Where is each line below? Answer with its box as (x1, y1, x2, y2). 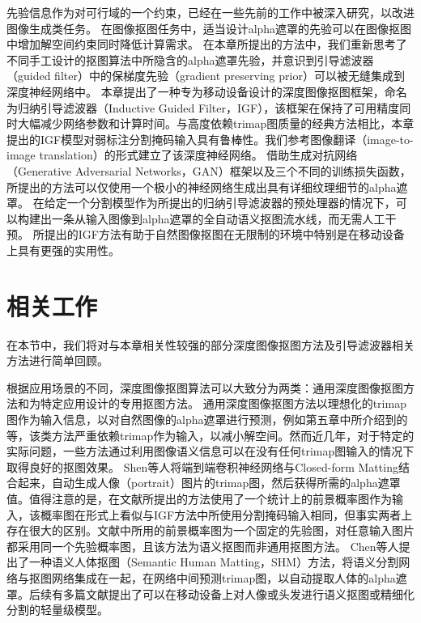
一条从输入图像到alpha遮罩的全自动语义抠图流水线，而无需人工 (51, 210, 385, 227)
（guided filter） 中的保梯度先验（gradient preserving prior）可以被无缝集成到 (6, 67, 405, 84)
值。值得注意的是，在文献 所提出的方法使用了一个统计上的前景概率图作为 (6, 489, 392, 506)
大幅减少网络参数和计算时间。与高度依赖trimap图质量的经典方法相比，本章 (17, 115, 415, 132)
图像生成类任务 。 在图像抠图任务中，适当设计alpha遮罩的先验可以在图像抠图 (6, 19, 412, 36)
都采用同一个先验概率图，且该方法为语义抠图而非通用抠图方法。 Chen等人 (6, 537, 399, 554)
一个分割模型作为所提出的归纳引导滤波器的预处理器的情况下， (66, 194, 396, 211)
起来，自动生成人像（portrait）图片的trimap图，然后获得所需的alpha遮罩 (17, 474, 401, 491)
